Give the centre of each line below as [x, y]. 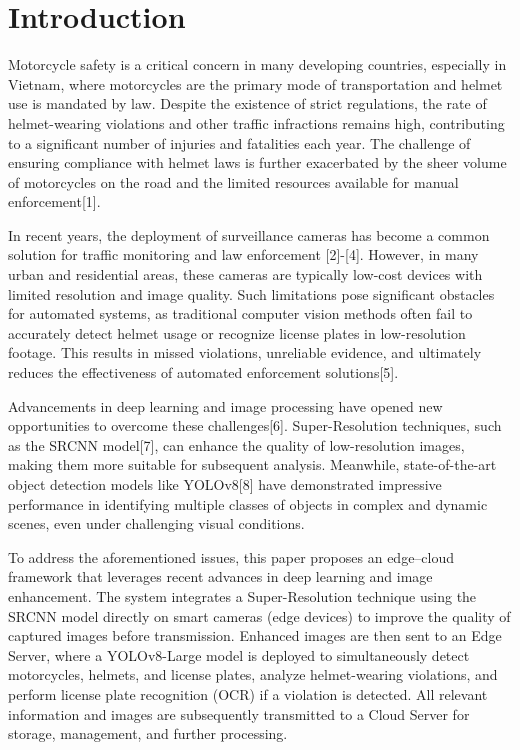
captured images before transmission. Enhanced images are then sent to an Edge [255, 635]
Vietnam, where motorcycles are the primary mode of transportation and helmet [255, 83]
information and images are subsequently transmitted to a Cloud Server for [239, 713]
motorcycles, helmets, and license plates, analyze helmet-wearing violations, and [253, 674]
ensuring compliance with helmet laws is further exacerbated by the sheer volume [257, 162]
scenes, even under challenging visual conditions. [156, 523]
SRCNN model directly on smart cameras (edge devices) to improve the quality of [259, 615]
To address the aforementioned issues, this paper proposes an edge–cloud [231, 556]
